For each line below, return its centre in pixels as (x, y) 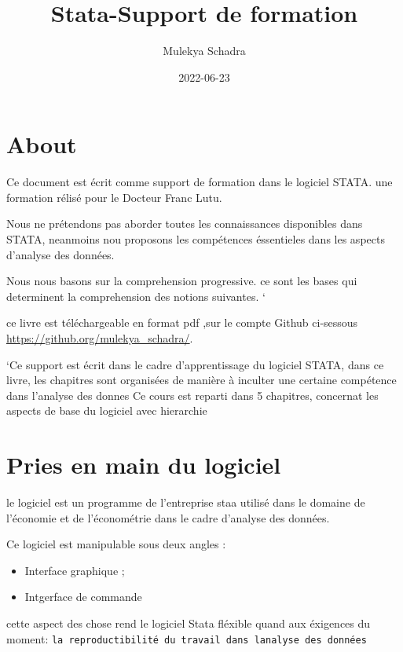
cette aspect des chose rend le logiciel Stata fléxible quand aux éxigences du (189, 623)
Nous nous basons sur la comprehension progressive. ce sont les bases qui (182, 281)
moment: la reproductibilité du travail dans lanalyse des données (187, 638)
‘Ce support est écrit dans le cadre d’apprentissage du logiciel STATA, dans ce (195, 364)
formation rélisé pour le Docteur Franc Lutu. (114, 197)
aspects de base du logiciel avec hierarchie (107, 410)
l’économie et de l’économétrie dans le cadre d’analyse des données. (168, 517)
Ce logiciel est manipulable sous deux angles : (116, 544)
